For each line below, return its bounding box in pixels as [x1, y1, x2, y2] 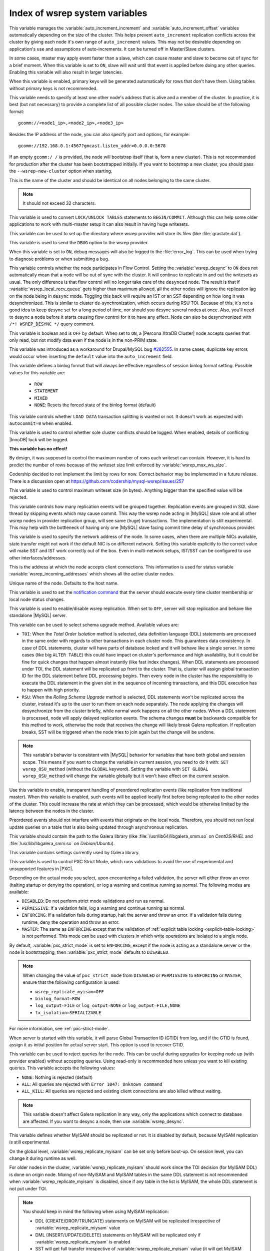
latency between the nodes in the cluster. [9, 808, 94, 814]
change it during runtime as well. [9, 1155, 77, 1161]
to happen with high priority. [21, 687, 80, 693]
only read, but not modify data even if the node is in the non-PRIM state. [9, 337, 158, 343]
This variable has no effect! [9, 446, 67, 452]
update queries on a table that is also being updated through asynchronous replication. [9, 824, 188, 830]
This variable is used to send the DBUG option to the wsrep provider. [9, 239, 149, 245]
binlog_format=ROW [35, 996, 80, 1002]
